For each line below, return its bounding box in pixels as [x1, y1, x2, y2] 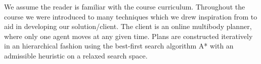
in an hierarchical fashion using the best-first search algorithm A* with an [4, 40, 234, 51]
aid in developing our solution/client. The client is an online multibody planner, [4, 21, 252, 31]
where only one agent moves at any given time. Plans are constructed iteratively [4, 30, 253, 41]
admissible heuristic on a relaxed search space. [4, 50, 148, 60]
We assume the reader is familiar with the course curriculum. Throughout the [4, 1, 245, 11]
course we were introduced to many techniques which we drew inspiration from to [4, 11, 257, 21]
